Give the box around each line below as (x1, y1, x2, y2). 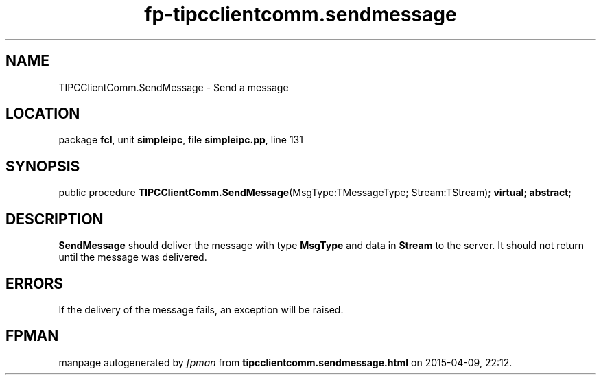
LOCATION (5, 105, 80, 123)
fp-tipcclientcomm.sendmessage (144, 3, 457, 26)
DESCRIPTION (5, 210, 104, 228)
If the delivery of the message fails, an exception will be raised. (58, 303, 344, 316)
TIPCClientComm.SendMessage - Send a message (58, 81, 289, 93)
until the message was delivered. (58, 251, 207, 263)
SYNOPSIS (5, 157, 80, 175)
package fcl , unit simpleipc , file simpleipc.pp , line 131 (58, 134, 303, 146)
